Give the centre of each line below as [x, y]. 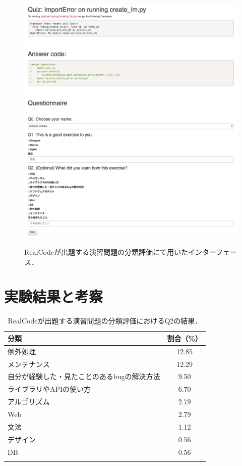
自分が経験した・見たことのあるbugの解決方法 [84, 376]
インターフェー [213, 252]
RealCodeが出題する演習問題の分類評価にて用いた [106, 252]
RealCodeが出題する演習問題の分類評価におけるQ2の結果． [105, 321]
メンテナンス [29, 364]
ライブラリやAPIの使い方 [49, 389]
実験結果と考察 [54, 296]
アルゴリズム [29, 402]
